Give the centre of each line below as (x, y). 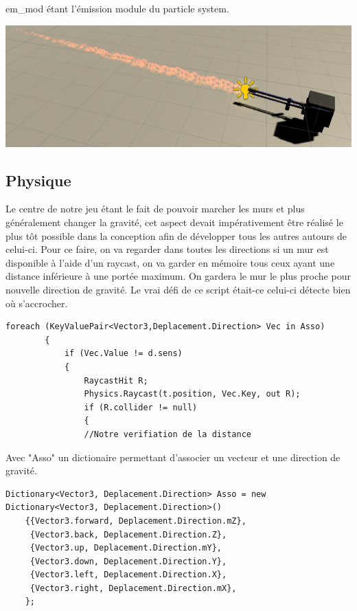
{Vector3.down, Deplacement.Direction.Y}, (128, 561)
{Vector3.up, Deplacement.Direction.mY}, (126, 548)
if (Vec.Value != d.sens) (123, 354)
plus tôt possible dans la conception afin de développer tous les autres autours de (176, 235)
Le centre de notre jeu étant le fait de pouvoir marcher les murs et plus (155, 209)
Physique (38, 180)
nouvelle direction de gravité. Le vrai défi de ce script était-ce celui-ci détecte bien (178, 289)
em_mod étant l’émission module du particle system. (117, 8)
